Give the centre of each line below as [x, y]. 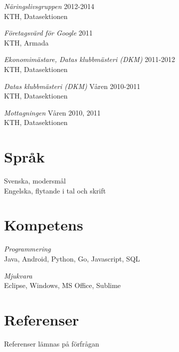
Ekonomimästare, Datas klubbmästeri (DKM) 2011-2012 [89, 59]
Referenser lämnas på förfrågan [52, 343]
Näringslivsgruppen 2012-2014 [49, 6]
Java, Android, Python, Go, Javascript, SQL [72, 258]
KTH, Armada [26, 42]
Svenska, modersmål [35, 181]
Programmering [27, 249]
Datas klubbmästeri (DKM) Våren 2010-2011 [72, 86]
